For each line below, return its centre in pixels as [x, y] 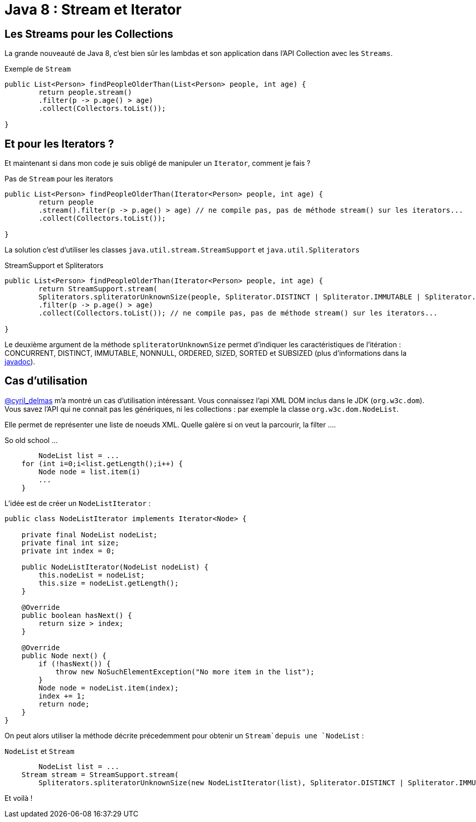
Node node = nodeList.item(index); [109, 688]
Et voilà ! [19, 798]
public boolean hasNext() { [77, 615]
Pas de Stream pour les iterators [59, 179]
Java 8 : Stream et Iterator [93, 10]
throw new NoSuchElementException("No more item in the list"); [185, 672]
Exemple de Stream [38, 69]
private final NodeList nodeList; [89, 534]
